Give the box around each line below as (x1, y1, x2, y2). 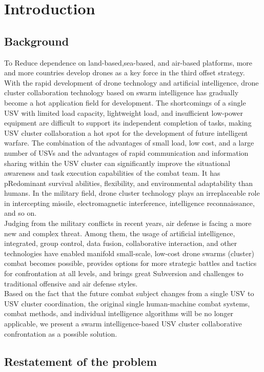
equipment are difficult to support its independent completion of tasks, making (4, 117, 252, 128)
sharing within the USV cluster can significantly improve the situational (4, 157, 231, 168)
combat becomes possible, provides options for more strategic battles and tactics (4, 258, 257, 268)
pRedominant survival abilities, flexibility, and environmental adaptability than (4, 177, 253, 188)
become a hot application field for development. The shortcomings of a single (4, 97, 246, 108)
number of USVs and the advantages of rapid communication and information (4, 147, 249, 158)
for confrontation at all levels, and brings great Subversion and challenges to (4, 268, 243, 279)
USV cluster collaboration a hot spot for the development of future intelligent (4, 127, 248, 138)
